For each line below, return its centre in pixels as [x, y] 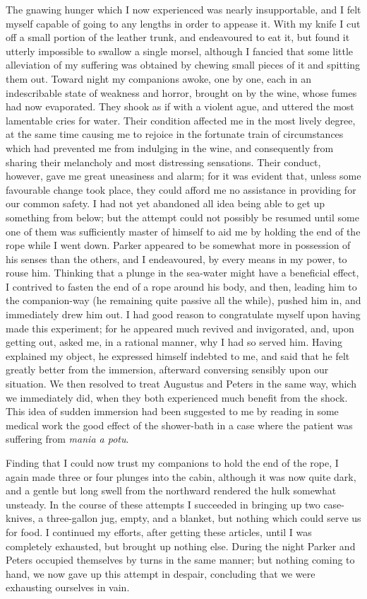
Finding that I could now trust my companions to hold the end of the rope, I [172, 463]
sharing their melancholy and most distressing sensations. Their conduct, [163, 162]
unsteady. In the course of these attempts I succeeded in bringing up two [163, 504]
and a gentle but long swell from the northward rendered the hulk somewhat [171, 490]
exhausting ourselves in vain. [68, 587]
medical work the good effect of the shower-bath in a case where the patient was [179, 425]
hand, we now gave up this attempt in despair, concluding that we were [161, 573]
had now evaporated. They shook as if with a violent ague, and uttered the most [180, 106]
